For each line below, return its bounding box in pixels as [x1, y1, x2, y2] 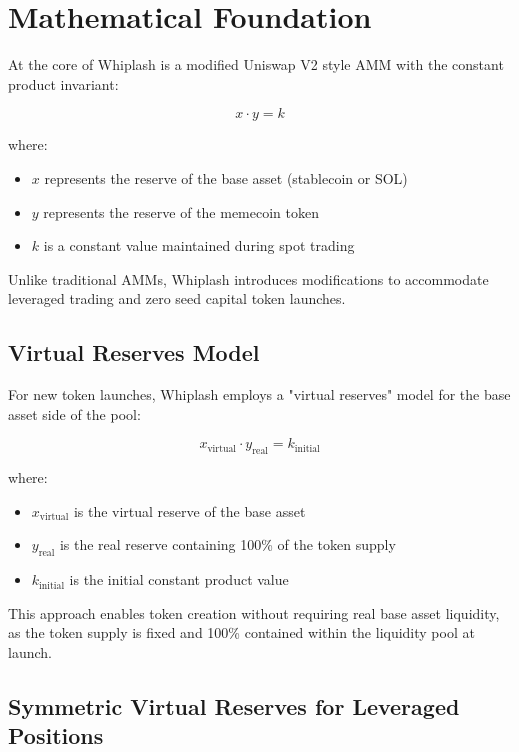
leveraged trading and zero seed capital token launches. [8, 288, 346, 309]
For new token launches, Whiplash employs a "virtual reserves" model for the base [8, 384, 511, 405]
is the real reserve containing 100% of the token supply [59, 534, 396, 555]
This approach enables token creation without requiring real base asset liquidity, [8, 602, 500, 623]
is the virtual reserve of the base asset [73, 500, 306, 521]
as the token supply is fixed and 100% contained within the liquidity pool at [8, 622, 475, 643]
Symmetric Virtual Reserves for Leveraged [8, 690, 460, 721]
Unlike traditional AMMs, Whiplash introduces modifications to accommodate [8, 268, 489, 289]
